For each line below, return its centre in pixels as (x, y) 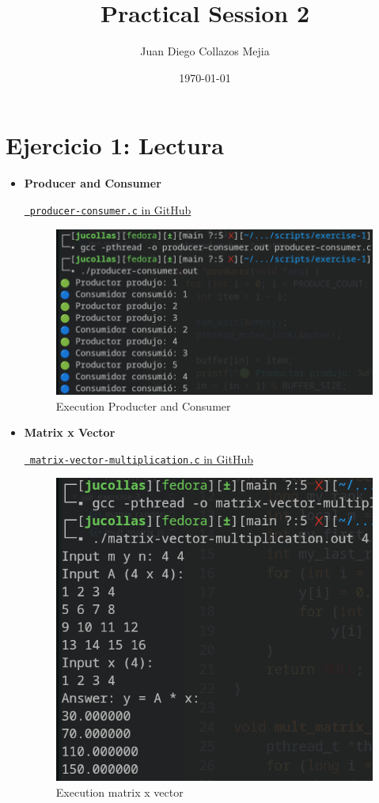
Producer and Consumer (93, 183)
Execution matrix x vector (119, 792)
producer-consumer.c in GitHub (110, 209)
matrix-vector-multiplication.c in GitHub (141, 458)
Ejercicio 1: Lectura (115, 145)
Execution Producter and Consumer (143, 405)
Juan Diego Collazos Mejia (205, 51)
